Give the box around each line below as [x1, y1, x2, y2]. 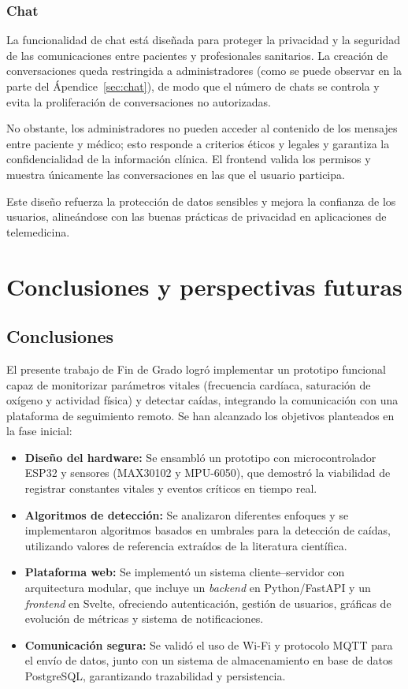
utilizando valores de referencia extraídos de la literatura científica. [24, 537, 347, 553]
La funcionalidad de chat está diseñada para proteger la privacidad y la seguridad [6, 32, 400, 48]
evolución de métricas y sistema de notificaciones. [24, 610, 264, 627]
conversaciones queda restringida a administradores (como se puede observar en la [6, 62, 402, 79]
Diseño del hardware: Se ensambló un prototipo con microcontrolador [24, 449, 376, 465]
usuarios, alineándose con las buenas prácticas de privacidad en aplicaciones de [6, 208, 387, 225]
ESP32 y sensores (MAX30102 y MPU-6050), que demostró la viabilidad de [24, 464, 391, 481]
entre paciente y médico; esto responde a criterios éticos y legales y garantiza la [6, 135, 390, 151]
